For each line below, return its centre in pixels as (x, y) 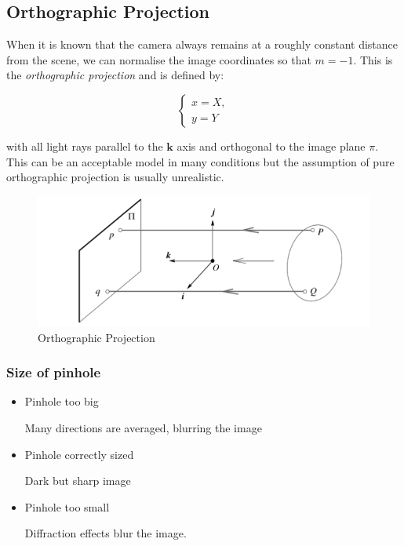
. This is (373, 59)
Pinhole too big (62, 401)
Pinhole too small (67, 506)
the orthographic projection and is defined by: (115, 75)
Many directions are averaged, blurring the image (143, 428)
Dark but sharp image (78, 480)
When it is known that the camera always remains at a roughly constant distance (202, 44)
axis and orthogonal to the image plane (271, 146)
